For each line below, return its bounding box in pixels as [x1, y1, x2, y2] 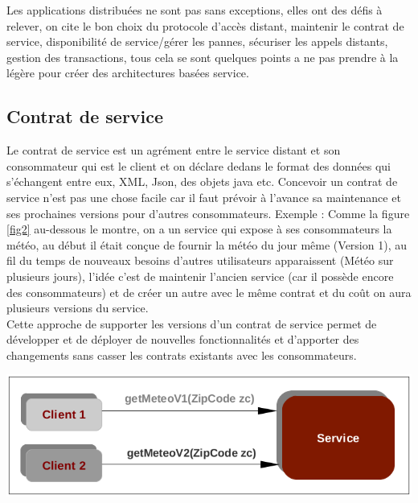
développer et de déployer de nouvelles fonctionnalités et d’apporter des [6, 331, 359, 348]
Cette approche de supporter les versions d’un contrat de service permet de [6, 315, 377, 332]
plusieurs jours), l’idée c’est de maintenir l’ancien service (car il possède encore [6, 267, 394, 284]
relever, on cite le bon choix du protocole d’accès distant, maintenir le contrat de [6, 17, 404, 34]
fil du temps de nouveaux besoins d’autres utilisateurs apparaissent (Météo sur [6, 252, 394, 269]
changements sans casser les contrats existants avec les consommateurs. [6, 346, 357, 363]
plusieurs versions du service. [6, 299, 149, 316]
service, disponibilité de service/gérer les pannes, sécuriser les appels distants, [6, 33, 388, 50]
